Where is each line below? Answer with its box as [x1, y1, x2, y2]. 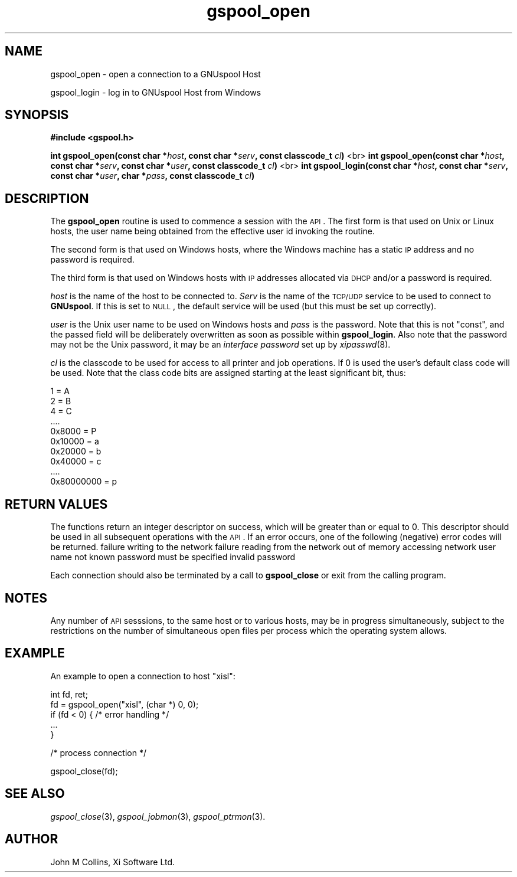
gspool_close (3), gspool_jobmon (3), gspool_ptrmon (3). [50, 811, 266, 822]
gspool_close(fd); [50, 765, 118, 776]
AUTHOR [5, 832, 58, 847]
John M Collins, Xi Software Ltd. [50, 856, 175, 867]
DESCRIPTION [5, 191, 89, 206]
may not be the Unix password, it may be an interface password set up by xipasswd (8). [50, 339, 391, 350]
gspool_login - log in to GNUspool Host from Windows [50, 87, 261, 97]
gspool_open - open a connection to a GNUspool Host [50, 68, 261, 79]
